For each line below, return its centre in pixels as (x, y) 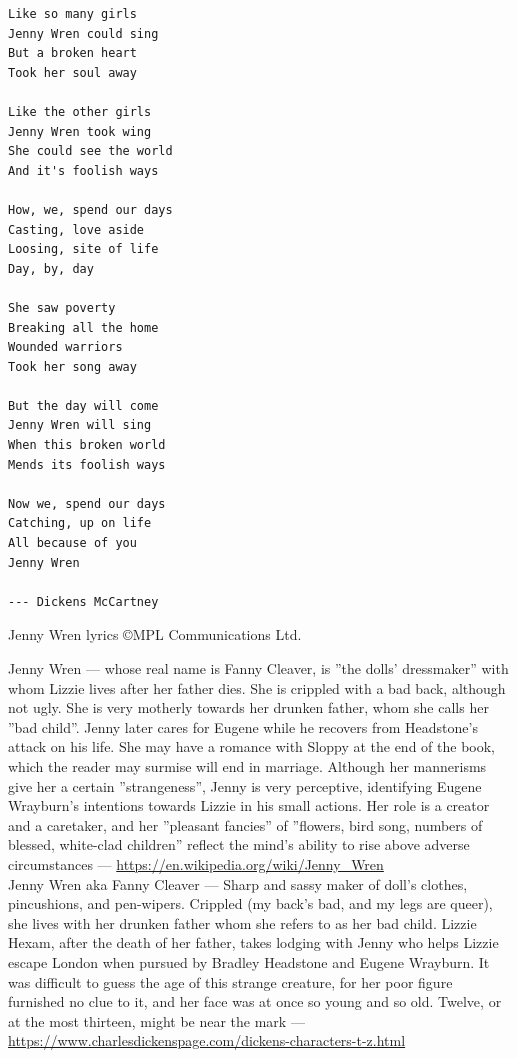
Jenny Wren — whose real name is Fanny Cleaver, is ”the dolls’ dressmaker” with (258, 668)
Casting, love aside (76, 229)
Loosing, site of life (83, 249)
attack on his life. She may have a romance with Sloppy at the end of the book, (252, 746)
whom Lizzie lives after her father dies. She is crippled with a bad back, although (257, 687)
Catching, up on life (80, 523)
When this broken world (87, 445)
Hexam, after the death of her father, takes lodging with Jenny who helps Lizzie (253, 942)
